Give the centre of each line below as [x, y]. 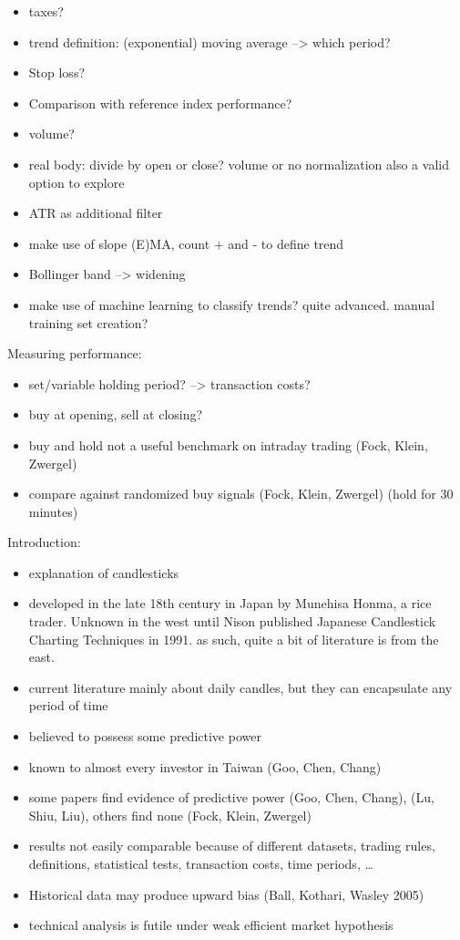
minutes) [53, 511]
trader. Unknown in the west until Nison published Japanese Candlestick [232, 621]
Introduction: [44, 542]
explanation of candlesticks [104, 572]
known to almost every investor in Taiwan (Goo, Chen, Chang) [205, 766]
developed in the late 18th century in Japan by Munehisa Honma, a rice [230, 603]
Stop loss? [57, 72]
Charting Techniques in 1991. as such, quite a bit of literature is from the [234, 639]
